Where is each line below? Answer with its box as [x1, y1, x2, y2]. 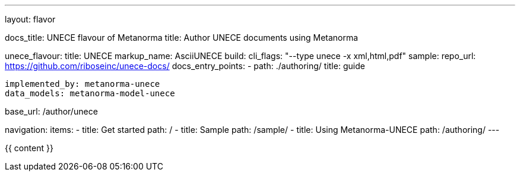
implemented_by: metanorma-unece [5, 79, 160, 89]
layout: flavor [5, 14, 56, 24]
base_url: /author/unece [5, 106, 98, 116]
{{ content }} [5, 143, 53, 153]
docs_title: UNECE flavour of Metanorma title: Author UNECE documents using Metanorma [5, 32, 359, 43]
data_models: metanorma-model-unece [5, 89, 175, 98]
